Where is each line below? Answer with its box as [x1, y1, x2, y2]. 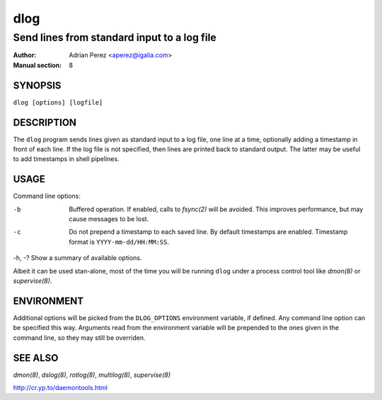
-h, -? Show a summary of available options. [13, 254, 142, 262]
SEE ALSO [13, 352, 59, 364]
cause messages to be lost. [69, 215, 149, 223]
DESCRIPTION [13, 117, 77, 129]
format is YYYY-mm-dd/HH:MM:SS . [69, 237, 170, 246]
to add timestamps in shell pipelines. [13, 155, 120, 163]
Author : [13, 51, 37, 59]
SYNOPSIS [13, 79, 62, 91]
